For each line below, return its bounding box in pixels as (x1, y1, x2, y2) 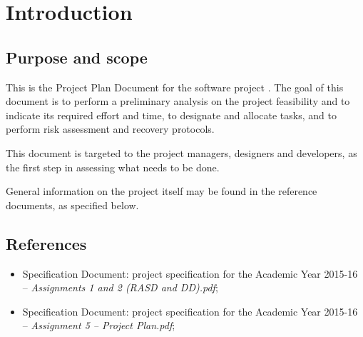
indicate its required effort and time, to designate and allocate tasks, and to (6, 107, 337, 122)
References (6, 232, 87, 254)
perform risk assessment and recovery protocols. (6, 121, 215, 136)
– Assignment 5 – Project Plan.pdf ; (22, 318, 175, 333)
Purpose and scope (6, 46, 148, 68)
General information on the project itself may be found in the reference (6, 183, 317, 198)
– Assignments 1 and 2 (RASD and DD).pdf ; (22, 280, 218, 295)
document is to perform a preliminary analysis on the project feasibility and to (6, 94, 350, 109)
